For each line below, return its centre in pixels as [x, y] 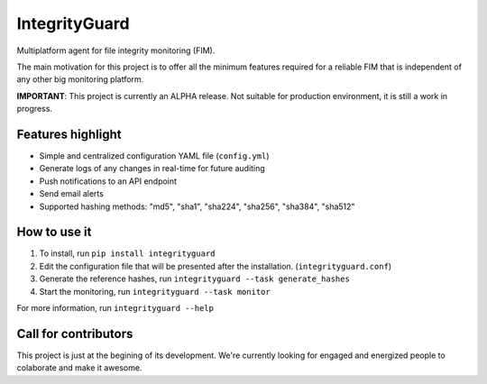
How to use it [54, 232]
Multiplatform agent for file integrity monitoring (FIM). [116, 50]
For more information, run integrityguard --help [115, 308]
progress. [35, 109]
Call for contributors [75, 334]
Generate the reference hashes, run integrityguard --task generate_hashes [195, 279]
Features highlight [69, 134]
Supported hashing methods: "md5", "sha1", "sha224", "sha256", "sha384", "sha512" [197, 206]
